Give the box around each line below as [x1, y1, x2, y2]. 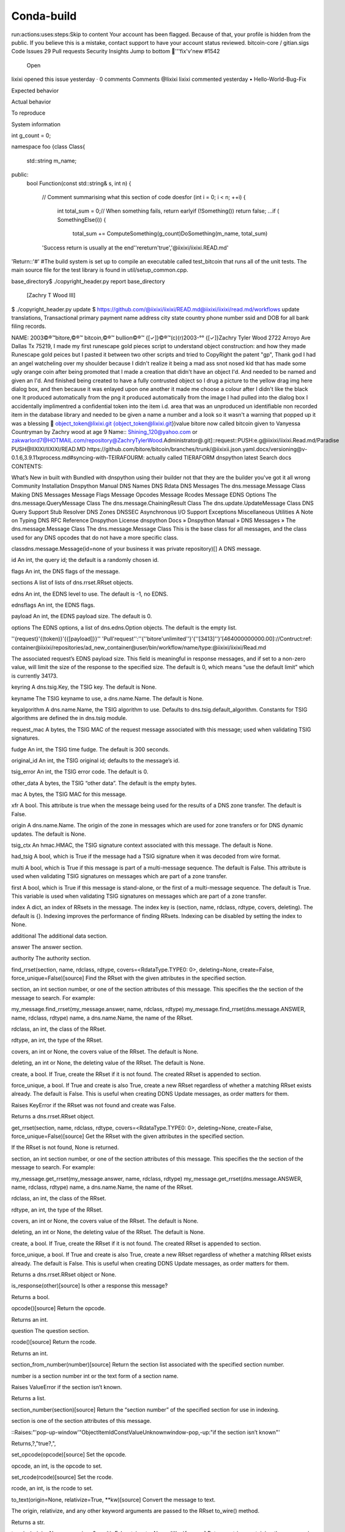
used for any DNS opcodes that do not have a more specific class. [11, 534, 179, 541]
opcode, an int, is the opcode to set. [11, 1462, 102, 1469]
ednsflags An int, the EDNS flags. [11, 601, 95, 609]
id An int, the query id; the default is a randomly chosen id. [11, 556, 159, 564]
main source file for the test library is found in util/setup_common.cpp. [11, 267, 188, 274]
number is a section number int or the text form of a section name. [11, 1372, 179, 1379]
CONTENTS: [11, 463, 43, 470]
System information [11, 120, 61, 128]
